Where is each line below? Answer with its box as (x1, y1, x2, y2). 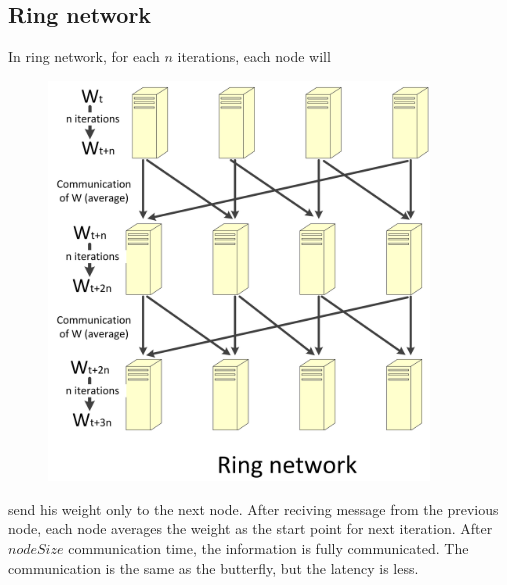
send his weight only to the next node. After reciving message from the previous (8, 498, 499, 519)
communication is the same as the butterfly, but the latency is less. (8, 557, 419, 578)
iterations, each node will (177, 46, 331, 67)
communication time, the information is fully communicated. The (68, 537, 469, 558)
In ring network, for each (8, 46, 160, 67)
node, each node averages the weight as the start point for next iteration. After (8, 518, 493, 539)
